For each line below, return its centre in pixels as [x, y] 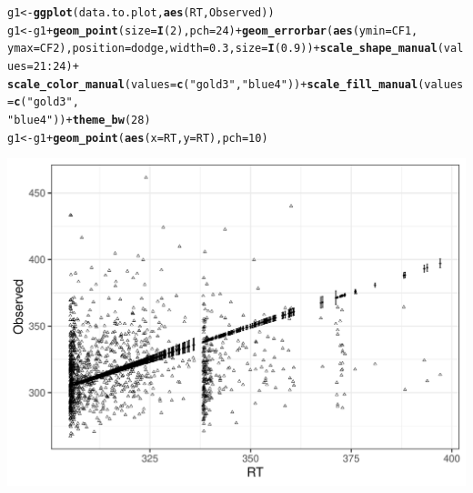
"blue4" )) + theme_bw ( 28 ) [79, 120]
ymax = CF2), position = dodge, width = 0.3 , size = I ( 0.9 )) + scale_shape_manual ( [226, 49]
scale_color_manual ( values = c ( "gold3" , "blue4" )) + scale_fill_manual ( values [236, 84]
